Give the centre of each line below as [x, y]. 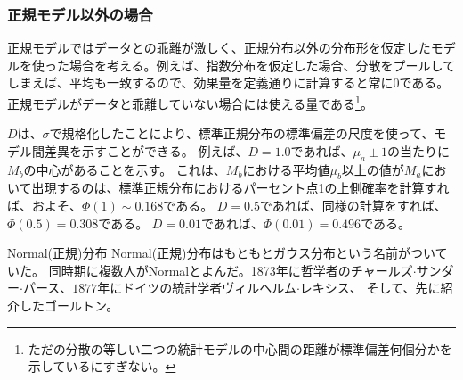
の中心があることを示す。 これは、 [125, 169]
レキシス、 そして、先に [370, 288]
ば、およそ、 [45, 206]
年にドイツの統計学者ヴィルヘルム [197, 288]
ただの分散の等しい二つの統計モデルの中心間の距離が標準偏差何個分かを [240, 348]
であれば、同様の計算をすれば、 [353, 206]
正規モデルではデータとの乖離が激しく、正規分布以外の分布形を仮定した [219, 48]
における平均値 [286, 169]
